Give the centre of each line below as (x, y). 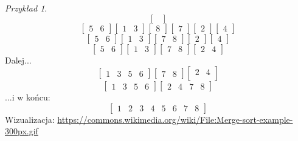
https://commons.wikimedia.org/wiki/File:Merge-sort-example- (175, 119)
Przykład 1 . (26, 8)
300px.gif (22, 131)
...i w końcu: (28, 97)
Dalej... (18, 60)
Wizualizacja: (30, 119)
